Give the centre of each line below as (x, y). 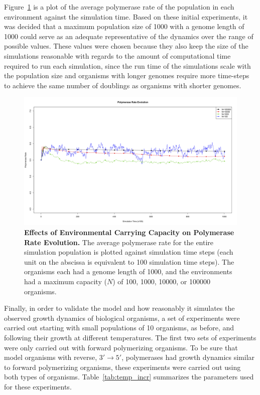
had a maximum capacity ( (66, 281)
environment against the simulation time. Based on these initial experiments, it (126, 16)
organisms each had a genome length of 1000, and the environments (128, 271)
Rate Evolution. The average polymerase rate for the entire (119, 242)
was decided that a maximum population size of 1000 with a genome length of (124, 26)
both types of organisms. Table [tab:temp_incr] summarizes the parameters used (129, 377)
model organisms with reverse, (51, 357)
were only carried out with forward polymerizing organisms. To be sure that (121, 347)
